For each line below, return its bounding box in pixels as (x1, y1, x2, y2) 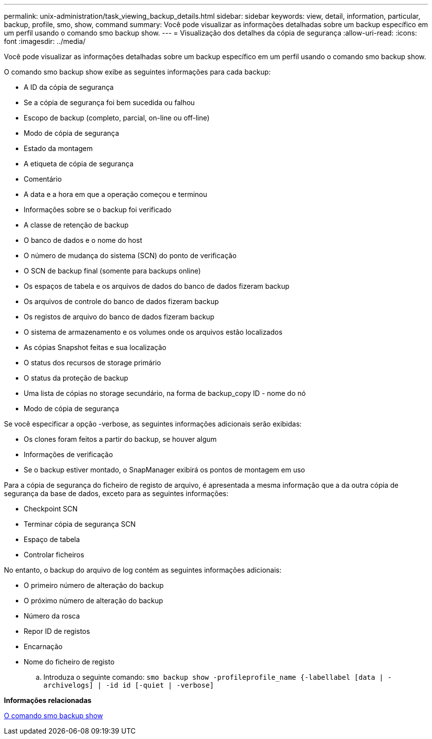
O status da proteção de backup (24, 374, 128, 382)
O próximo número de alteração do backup (24, 596, 163, 605)
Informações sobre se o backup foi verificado (24, 205, 172, 214)
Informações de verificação (24, 450, 113, 459)
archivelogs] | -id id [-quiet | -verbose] (43, 681, 214, 689)
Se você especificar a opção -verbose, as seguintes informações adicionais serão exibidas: (4, 420, 302, 428)
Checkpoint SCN (24, 505, 78, 513)
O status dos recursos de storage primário (24, 358, 161, 367)
